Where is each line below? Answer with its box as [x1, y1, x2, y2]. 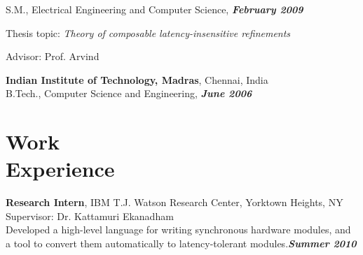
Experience [6, 154, 115, 183]
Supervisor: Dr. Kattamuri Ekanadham [6, 208, 174, 223]
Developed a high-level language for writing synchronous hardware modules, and [6, 222, 351, 237]
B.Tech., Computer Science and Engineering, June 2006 [6, 86, 252, 101]
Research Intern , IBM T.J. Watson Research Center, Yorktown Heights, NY [6, 195, 343, 210]
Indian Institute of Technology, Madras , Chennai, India [6, 72, 268, 87]
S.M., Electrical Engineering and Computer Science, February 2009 [6, 2, 303, 16]
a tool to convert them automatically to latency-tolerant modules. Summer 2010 [6, 236, 357, 251]
